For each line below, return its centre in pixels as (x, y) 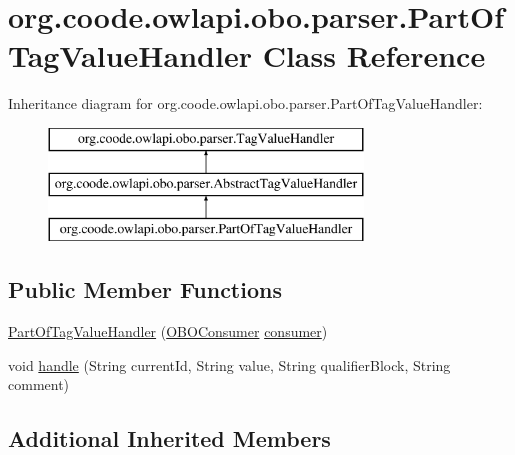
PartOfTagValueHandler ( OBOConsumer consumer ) (168, 331)
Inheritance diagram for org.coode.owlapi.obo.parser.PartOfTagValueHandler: (245, 103)
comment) (39, 384)
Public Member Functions (145, 289)
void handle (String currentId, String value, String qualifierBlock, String (229, 364)
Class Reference (374, 55)
